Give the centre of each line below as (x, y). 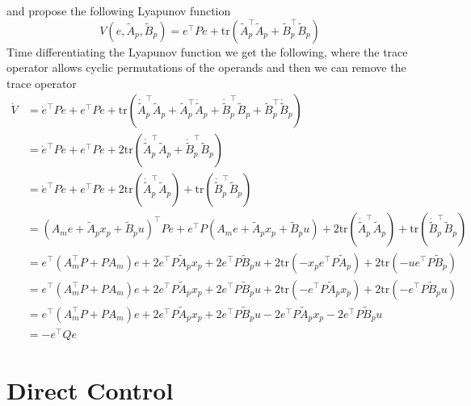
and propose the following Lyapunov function (119, 10)
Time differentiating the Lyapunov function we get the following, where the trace (207, 51)
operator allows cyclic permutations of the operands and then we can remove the (206, 67)
